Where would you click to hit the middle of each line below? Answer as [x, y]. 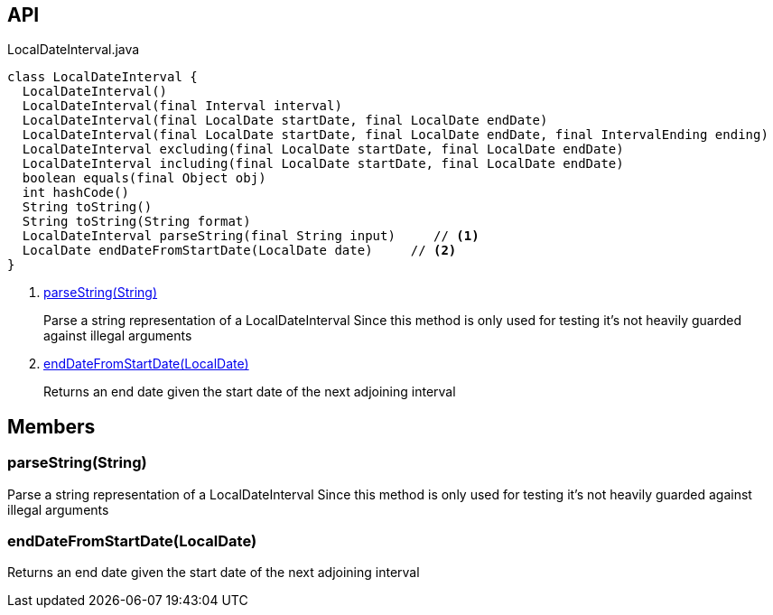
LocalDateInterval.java [74, 50]
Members [51, 426]
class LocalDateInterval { [102, 77]
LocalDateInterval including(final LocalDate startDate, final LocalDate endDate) [323, 164]
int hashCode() [75, 193]
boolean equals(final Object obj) [144, 178]
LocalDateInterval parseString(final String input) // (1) [251, 236]
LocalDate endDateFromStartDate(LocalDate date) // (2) [239, 251]
